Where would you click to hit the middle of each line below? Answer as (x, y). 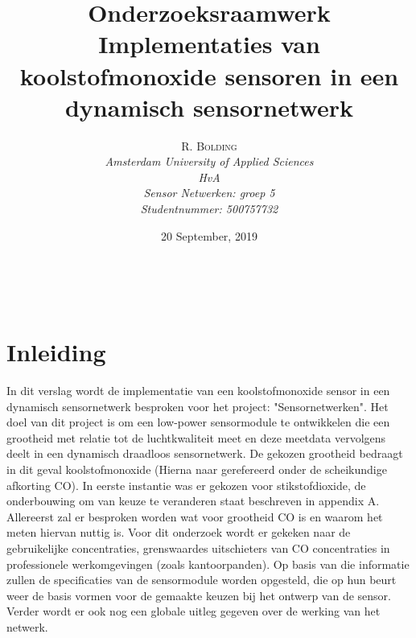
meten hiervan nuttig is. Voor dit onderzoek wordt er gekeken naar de (179, 532)
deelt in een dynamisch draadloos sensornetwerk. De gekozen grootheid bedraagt (205, 453)
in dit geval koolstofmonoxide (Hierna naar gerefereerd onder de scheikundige (197, 469)
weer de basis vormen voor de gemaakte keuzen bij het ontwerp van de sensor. (199, 595)
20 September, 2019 (209, 235)
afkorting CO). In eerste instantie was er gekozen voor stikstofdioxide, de (186, 485)
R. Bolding (209, 145)
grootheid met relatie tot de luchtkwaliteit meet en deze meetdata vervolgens (196, 437)
